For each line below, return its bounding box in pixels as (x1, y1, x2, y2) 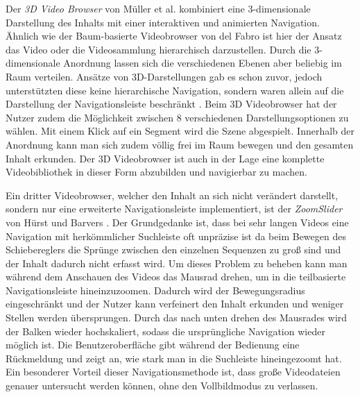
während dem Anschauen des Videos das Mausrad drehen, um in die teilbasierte (6, 269, 346, 284)
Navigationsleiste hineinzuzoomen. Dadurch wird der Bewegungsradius (6, 282, 305, 297)
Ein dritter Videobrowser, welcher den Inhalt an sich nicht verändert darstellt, (6, 187, 338, 202)
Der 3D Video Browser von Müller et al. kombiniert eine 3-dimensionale (6, 1, 311, 15)
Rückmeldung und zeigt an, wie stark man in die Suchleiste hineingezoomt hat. (6, 350, 342, 365)
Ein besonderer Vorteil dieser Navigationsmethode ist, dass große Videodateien (6, 364, 341, 379)
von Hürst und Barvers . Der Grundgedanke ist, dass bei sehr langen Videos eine (6, 214, 349, 229)
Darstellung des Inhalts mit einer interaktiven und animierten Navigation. (6, 15, 320, 29)
